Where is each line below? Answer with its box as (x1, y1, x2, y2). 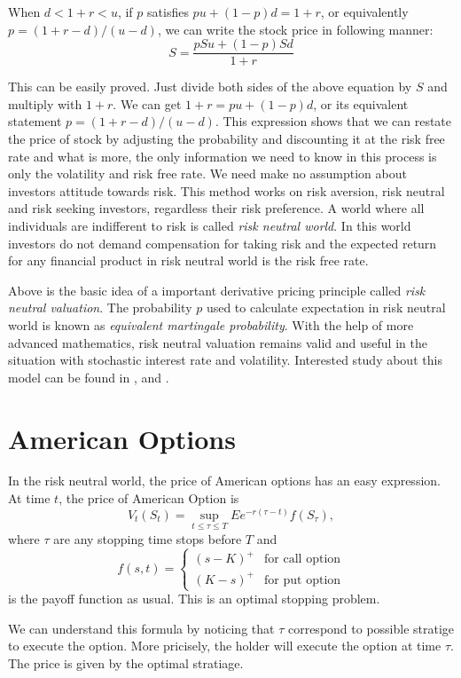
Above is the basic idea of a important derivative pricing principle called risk (8, 280, 426, 299)
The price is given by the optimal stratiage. (8, 653, 244, 672)
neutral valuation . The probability (8, 298, 192, 317)
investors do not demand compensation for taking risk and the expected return (8, 233, 437, 252)
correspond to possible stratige (287, 619, 455, 637)
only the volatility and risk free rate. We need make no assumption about (8, 164, 407, 183)
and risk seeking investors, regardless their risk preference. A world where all (8, 199, 425, 217)
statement (8, 112, 62, 130)
